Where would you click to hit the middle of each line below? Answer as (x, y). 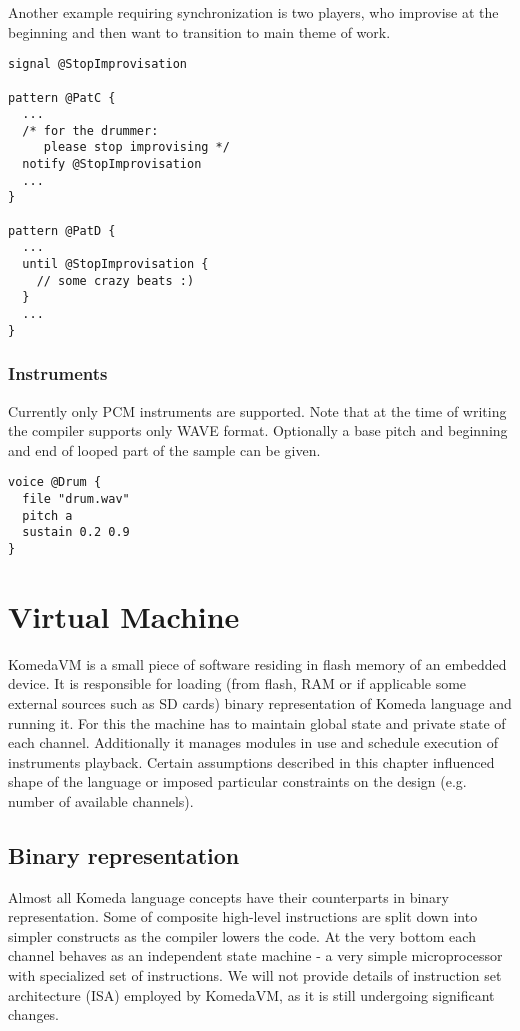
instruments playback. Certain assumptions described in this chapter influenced (251, 761)
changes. (34, 1014)
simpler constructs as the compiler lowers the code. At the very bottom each (242, 935)
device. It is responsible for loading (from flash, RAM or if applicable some (237, 683)
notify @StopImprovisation (112, 164)
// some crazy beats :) (115, 280)
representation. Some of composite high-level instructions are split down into (243, 916)
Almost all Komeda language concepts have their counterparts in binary (228, 896)
